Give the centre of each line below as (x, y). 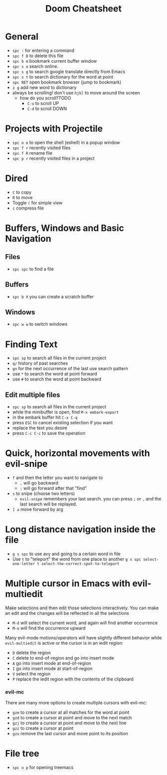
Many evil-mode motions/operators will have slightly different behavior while (83, 638)
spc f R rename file (32, 153)
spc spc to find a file (33, 269)
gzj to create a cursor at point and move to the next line (69, 723)
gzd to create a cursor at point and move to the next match (72, 718)
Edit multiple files (33, 395)
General (22, 37)
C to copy (22, 192)
